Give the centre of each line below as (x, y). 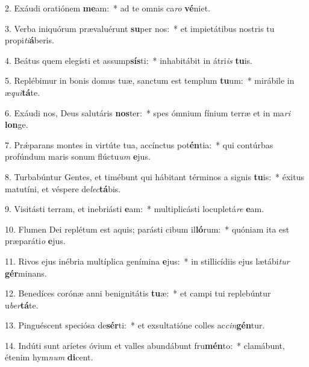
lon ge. (17, 124)
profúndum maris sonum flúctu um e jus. (78, 156)
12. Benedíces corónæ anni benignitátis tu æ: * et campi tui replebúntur (138, 293)
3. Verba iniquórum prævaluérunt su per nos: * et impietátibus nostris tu (140, 28)
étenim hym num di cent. (49, 357)
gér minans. (26, 273)
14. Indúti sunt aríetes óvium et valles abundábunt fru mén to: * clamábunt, (145, 345)
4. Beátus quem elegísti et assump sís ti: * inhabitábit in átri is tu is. (129, 60)
